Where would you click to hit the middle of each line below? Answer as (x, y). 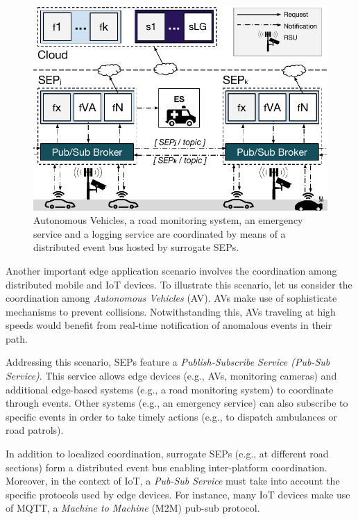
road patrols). (35, 430)
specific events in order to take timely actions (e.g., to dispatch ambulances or (171, 416)
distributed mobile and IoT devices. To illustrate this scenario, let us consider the (179, 284)
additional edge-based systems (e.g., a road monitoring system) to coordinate (170, 389)
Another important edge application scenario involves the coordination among (171, 270)
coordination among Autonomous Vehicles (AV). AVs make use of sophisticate (171, 298)
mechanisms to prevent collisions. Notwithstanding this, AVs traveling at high (171, 311)
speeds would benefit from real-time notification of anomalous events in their (169, 325)
